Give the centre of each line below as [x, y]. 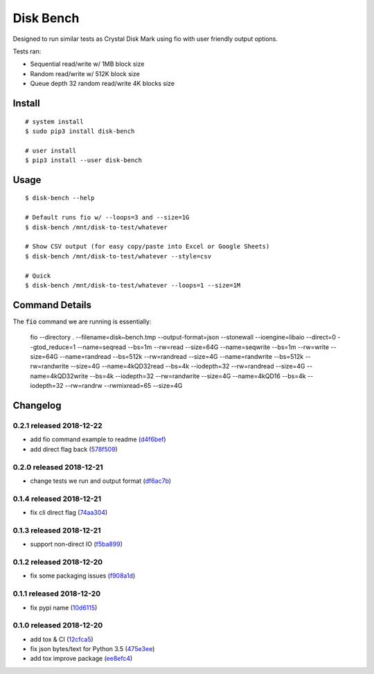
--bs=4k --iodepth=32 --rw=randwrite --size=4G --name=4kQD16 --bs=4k [198, 376]
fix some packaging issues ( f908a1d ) [83, 576]
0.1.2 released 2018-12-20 [58, 562]
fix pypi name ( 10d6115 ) [64, 608]
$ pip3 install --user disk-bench [83, 160]
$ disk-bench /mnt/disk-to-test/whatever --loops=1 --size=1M [133, 285]
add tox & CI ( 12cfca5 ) [62, 639]
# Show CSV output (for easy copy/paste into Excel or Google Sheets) [148, 247]
